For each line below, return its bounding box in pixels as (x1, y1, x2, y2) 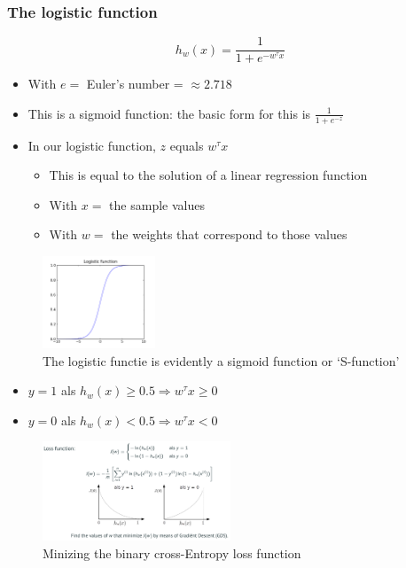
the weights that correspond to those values (111, 225, 347, 244)
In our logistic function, (27, 136, 156, 154)
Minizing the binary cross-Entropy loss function (43, 543, 301, 562)
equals (169, 136, 204, 154)
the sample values (109, 195, 205, 214)
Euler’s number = (86, 74, 183, 93)
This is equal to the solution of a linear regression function (49, 166, 368, 184)
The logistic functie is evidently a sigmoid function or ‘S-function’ (43, 351, 400, 370)
